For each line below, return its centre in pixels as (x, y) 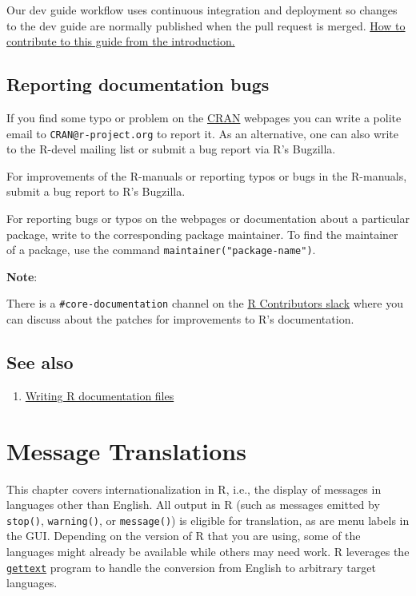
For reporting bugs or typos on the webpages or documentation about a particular (208, 219)
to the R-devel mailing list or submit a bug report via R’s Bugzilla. (171, 149)
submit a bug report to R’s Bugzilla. (96, 191)
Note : (22, 276)
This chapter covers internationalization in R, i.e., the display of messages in (194, 489)
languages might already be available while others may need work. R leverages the (208, 552)
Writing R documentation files (100, 395)
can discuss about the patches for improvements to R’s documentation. (180, 319)
